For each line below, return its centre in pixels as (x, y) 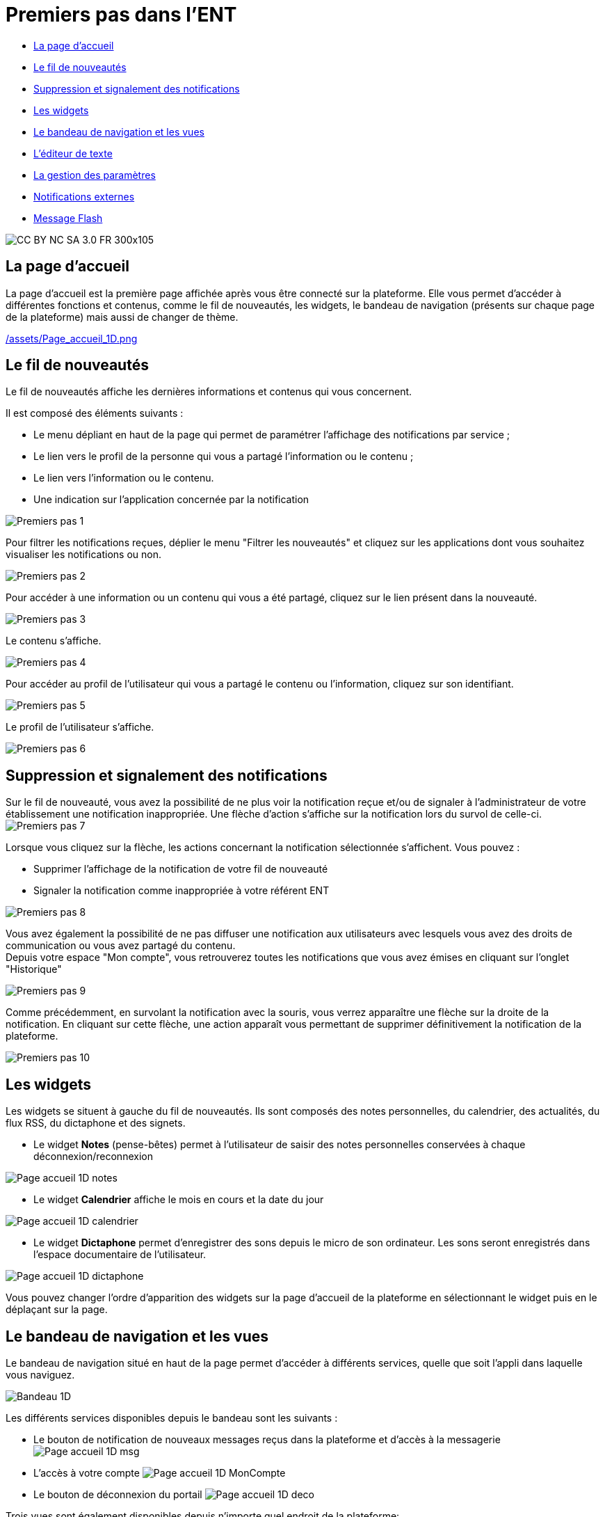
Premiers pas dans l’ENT (121, 15)
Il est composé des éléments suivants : (95, 413)
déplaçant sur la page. (57, 1310)
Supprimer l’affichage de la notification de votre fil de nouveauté (181, 869)
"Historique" (34, 969)
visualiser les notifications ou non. (83, 555)
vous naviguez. (40, 1374)
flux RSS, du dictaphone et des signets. (96, 1123)
